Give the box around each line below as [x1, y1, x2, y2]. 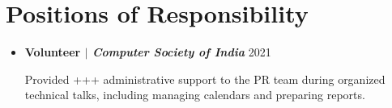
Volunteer [24, 44, 81, 60]
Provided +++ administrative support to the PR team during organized [24, 70, 386, 87]
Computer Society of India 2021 [92, 44, 271, 60]
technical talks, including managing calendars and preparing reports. [24, 86, 365, 103]
